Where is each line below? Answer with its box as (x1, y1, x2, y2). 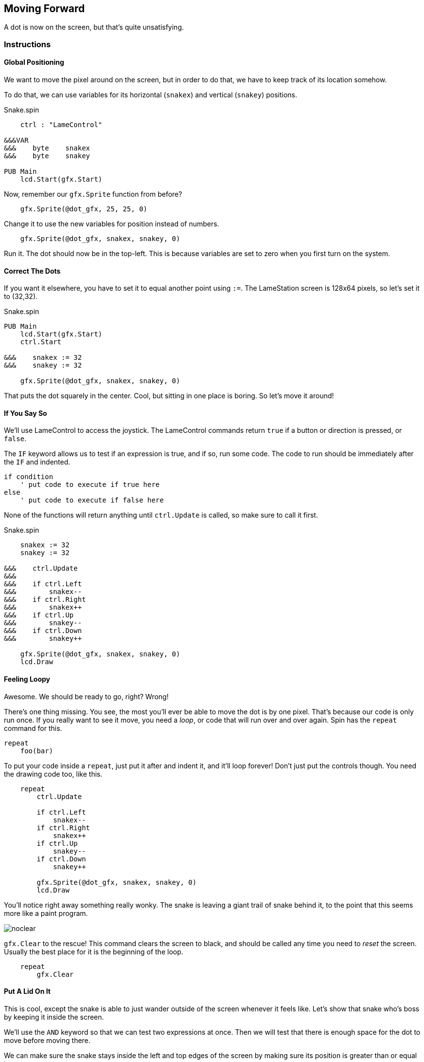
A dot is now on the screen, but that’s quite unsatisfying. (4, 23, 184, 32)
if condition (4, 473, 53, 481)
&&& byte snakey (4, 152, 90, 160)
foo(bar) (20, 746, 53, 755)
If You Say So (4, 409, 47, 417)
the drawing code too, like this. (4, 769, 103, 778)
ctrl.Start (20, 338, 62, 346)
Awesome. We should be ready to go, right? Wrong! (4, 692, 169, 701)
